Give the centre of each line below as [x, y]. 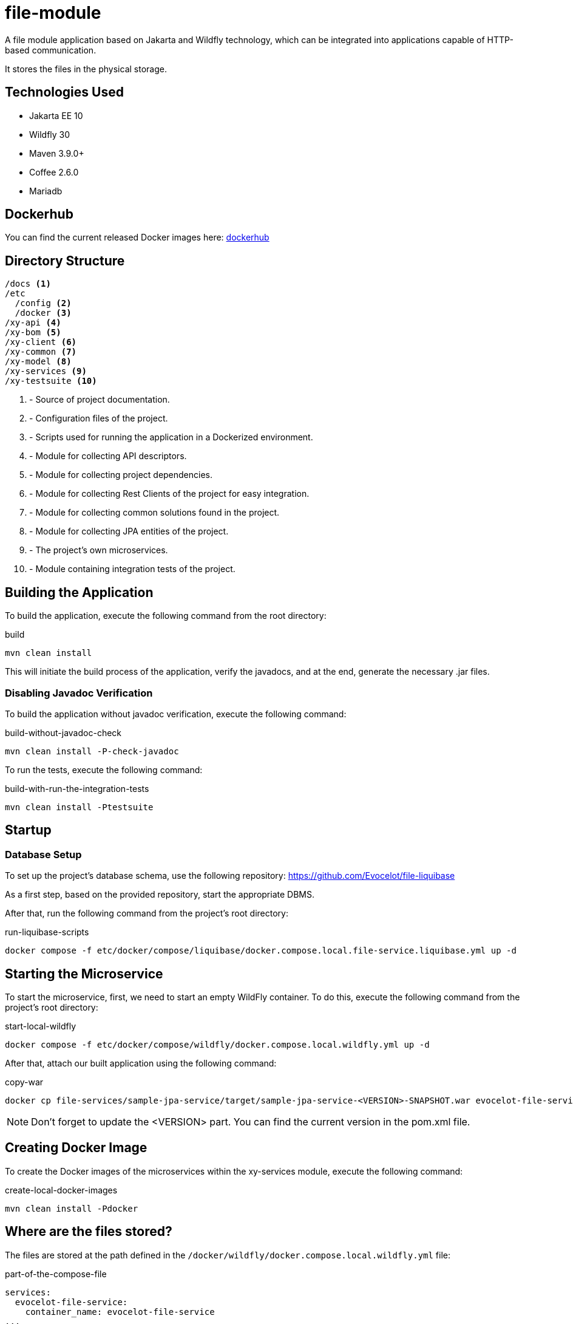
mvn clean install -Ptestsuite [79, 807]
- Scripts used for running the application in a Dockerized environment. [171, 437]
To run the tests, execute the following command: [104, 769]
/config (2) [43, 303]
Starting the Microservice [84, 974]
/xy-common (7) [41, 352]
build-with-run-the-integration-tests [77, 788]
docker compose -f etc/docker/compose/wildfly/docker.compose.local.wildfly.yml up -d [217, 1044]
